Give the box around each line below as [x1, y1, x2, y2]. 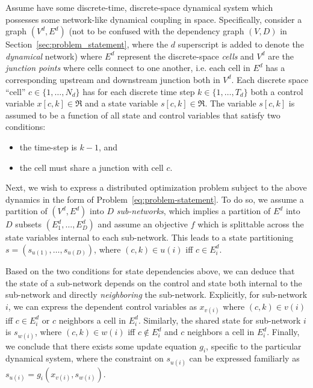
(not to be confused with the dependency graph [69, 25, 244, 37]
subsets [15, 218, 42, 230]
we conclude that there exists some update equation [5, 339, 197, 352]
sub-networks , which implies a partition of [116, 205, 271, 217]
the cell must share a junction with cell [19, 161, 164, 173]
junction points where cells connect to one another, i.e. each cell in [5, 61, 250, 74]
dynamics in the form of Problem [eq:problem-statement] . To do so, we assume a [5, 192, 304, 205]
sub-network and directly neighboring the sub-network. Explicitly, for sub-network [5, 288, 308, 301]
